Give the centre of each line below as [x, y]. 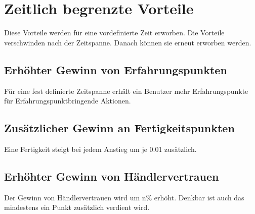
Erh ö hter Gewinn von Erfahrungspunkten [116, 69]
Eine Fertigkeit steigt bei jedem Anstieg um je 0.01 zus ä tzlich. [100, 149]
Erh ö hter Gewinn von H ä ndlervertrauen [112, 176]
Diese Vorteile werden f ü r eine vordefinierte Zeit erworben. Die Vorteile [114, 33]
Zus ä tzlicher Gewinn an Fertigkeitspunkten [119, 128]
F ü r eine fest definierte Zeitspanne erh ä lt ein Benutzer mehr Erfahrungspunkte [126, 91]
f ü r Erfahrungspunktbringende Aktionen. [68, 101]
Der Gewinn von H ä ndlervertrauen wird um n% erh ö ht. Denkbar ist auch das [124, 197]
